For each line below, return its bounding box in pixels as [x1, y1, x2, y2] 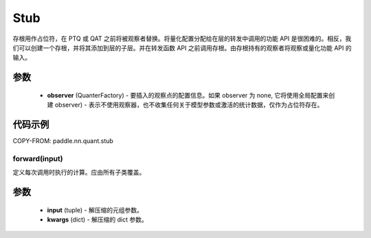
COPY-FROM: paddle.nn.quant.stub [12, 137, 113, 145]
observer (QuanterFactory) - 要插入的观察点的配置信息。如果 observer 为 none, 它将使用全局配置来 [47, 91, 329, 99]
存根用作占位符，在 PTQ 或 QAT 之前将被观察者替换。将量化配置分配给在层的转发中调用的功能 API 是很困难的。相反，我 [12, 34, 352, 43]
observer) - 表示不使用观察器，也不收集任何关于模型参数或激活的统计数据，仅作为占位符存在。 [54, 100, 324, 109]
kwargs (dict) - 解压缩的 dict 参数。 [47, 215, 148, 224]
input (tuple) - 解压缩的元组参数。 [47, 206, 144, 214]
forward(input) [12, 153, 63, 163]
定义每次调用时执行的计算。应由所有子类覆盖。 [12, 169, 146, 177]
